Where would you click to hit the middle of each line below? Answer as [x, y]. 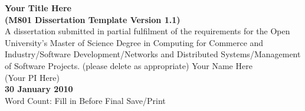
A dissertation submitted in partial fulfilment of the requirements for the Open [147, 31]
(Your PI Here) [32, 77]
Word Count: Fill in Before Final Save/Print [85, 100]
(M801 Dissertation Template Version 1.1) [93, 19]
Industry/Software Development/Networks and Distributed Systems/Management [153, 54]
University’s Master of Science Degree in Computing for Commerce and [134, 42]
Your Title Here [38, 8]
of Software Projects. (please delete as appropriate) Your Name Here [129, 65]
